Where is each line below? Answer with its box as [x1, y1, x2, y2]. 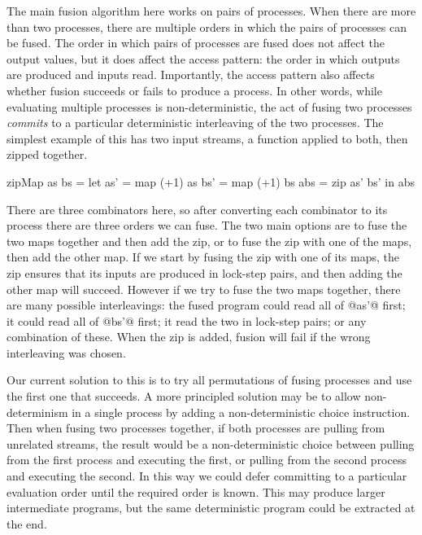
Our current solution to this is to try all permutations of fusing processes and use [7, 371, 412, 388]
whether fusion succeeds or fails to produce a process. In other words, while [7, 81, 382, 99]
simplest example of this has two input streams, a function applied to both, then [7, 129, 408, 147]
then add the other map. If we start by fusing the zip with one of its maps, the [7, 248, 399, 265]
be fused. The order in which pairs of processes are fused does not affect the [7, 34, 385, 51]
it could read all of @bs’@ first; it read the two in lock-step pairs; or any [7, 312, 367, 329]
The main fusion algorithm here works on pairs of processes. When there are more [7, 2, 416, 19]
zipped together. [7, 146, 88, 163]
